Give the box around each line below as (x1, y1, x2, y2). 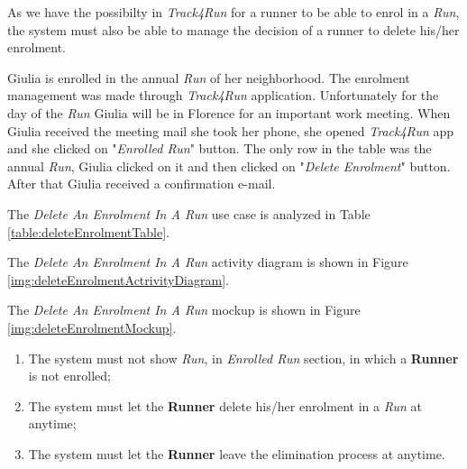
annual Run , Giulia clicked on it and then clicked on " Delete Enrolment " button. (7, 156, 451, 175)
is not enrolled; (28, 366, 111, 385)
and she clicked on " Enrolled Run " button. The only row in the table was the (7, 139, 432, 158)
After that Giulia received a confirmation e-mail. (7, 174, 276, 193)
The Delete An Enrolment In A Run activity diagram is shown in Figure (7, 253, 408, 271)
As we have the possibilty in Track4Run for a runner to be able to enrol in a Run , (7, 3, 460, 21)
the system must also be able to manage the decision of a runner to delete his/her (7, 20, 460, 39)
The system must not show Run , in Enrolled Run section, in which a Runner (28, 348, 459, 367)
